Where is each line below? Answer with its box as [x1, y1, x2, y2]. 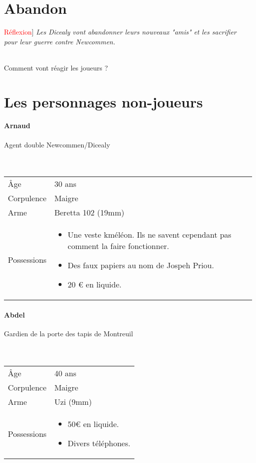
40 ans [54, 367, 76, 379]
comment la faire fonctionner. [67, 240, 169, 252]
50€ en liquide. [67, 418, 119, 430]
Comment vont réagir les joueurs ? [4, 62, 108, 72]
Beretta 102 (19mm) [54, 207, 125, 218]
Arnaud [4, 120, 31, 131]
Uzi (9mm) [54, 396, 92, 408]
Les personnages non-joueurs [4, 91, 203, 111]
